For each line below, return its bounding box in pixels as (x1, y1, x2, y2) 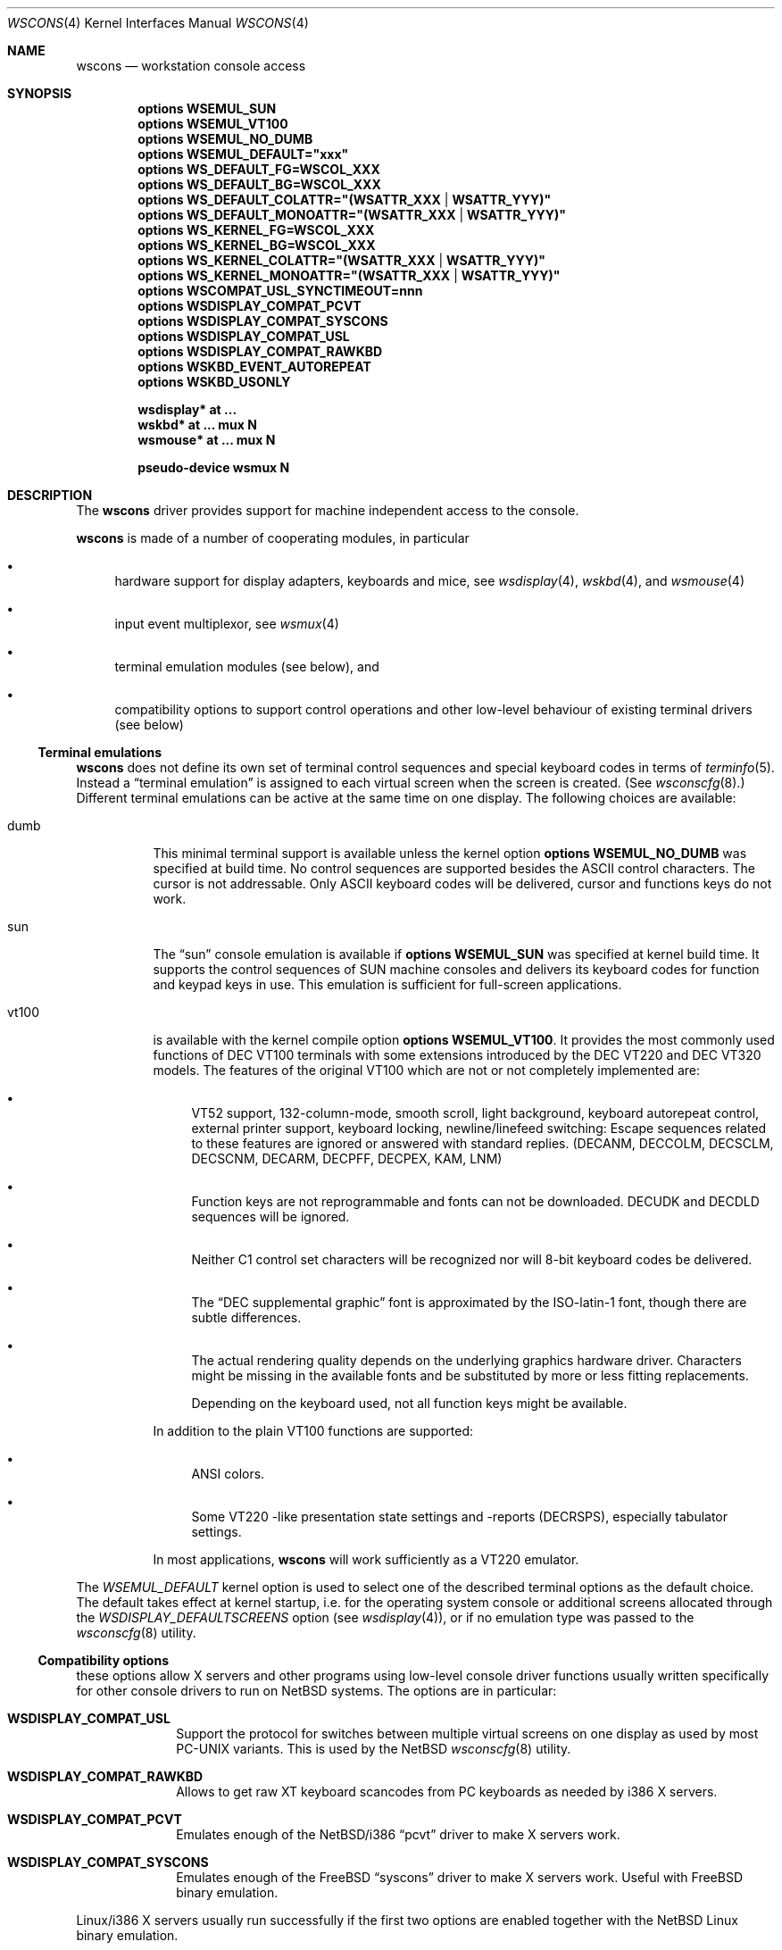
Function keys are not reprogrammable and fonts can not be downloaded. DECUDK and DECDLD (191, 1194, 760, 1209)
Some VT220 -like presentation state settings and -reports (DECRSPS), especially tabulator (191, 1509, 728, 1524)
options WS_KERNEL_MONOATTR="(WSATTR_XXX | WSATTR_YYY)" (137, 268, 561, 283)
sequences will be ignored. (191, 1209, 350, 1224)
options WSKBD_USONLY (137, 374, 291, 389)
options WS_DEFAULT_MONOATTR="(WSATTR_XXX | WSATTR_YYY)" (137, 207, 566, 222)
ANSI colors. (191, 1466, 265, 1481)
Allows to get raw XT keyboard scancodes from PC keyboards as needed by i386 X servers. (176, 1784, 718, 1799)
